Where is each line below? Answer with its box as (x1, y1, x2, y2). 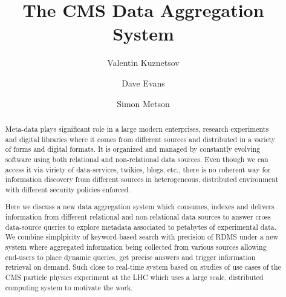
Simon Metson (117, 97, 170, 109)
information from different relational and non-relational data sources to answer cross (5, 212, 271, 222)
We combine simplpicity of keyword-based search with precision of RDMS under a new (5, 232, 279, 242)
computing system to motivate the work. (5, 282, 133, 292)
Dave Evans (122, 76, 165, 89)
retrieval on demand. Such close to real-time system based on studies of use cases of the (5, 262, 281, 272)
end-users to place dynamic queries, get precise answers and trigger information (5, 252, 256, 262)
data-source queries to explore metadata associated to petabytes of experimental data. (5, 221, 277, 232)
